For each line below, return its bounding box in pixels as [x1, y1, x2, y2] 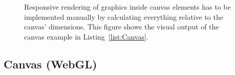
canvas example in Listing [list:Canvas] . [24, 31, 148, 42]
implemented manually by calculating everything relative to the [24, 11, 223, 22]
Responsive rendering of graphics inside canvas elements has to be [24, 2, 231, 12]
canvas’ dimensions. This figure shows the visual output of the [24, 21, 219, 32]
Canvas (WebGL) [4, 56, 97, 71]
